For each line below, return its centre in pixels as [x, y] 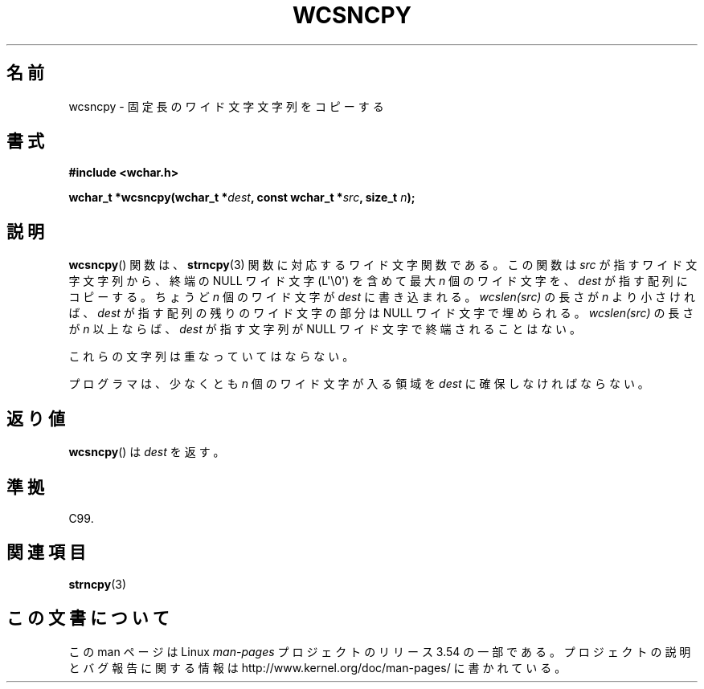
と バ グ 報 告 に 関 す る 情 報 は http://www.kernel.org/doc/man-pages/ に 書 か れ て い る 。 [317, 667]
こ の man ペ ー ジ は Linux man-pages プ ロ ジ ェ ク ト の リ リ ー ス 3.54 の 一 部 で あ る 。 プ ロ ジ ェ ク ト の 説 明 [380, 651]
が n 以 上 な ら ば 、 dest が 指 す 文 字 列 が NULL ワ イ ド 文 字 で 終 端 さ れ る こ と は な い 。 [325, 329]
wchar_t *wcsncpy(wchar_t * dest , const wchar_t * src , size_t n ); [242, 198]
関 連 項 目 [46, 552]
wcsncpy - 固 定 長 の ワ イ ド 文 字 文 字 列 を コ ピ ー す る [226, 106]
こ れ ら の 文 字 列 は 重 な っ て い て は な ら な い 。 [211, 357]
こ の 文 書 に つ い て [88, 618]
